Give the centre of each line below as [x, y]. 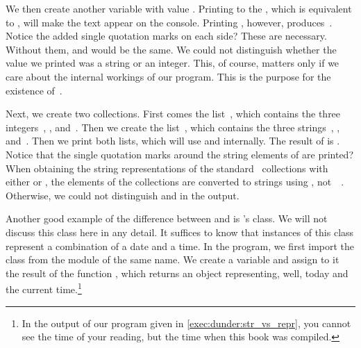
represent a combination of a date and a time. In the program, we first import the [180, 246]
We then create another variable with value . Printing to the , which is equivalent [179, 8]
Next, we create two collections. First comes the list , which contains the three [173, 114]
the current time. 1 [44, 288]
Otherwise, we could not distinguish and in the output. [123, 195]
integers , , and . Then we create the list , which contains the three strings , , [173, 127]
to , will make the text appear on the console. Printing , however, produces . [169, 22]
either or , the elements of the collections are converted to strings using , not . [175, 182]
